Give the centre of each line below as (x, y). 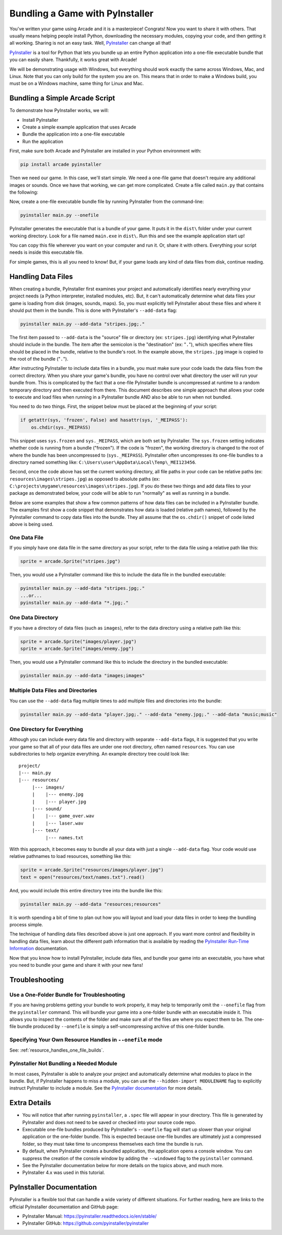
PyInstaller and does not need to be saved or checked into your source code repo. (109, 1122)
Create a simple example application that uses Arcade (79, 127)
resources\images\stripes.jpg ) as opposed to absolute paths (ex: (85, 479)
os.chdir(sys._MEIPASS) (61, 427)
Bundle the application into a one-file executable (74, 134)
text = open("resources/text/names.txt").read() (83, 877)
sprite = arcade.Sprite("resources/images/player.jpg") (92, 870)
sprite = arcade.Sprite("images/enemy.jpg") (77, 649)
